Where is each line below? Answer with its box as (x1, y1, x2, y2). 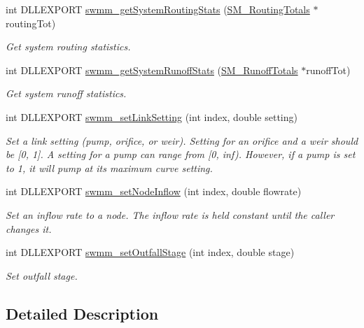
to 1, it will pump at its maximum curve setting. (6, 160, 213, 175)
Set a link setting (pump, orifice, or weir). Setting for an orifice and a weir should (6, 133, 358, 148)
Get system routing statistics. (6, 39, 131, 54)
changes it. (6, 221, 52, 236)
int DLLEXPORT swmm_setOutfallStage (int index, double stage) (6, 245, 295, 259)
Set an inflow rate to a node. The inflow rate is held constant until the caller (6, 207, 335, 222)
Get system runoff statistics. (6, 86, 127, 101)
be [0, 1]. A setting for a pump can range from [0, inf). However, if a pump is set (6, 147, 356, 162)
